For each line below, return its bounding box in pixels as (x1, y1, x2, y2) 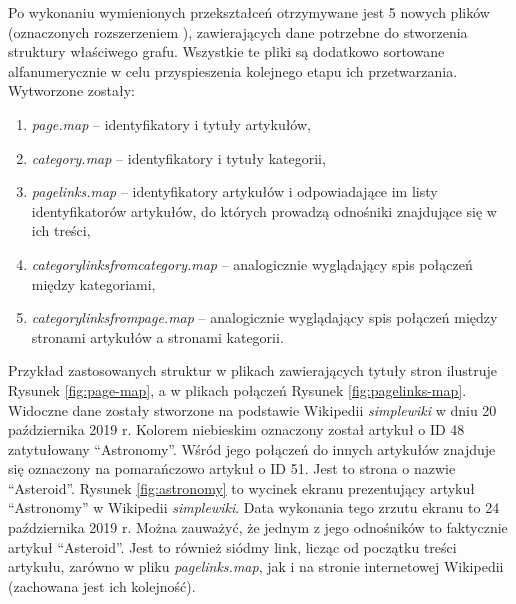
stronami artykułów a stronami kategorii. (31, 326, 284, 347)
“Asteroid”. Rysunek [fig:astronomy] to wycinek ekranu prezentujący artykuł (8, 477, 475, 498)
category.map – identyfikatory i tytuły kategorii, (31, 147, 326, 168)
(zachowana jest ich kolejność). (8, 575, 196, 596)
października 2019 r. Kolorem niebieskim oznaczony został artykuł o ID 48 (8, 419, 465, 440)
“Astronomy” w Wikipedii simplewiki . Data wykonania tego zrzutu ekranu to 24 (8, 497, 500, 518)
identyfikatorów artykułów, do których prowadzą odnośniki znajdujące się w (31, 200, 497, 221)
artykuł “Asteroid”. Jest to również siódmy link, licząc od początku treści (8, 536, 457, 557)
